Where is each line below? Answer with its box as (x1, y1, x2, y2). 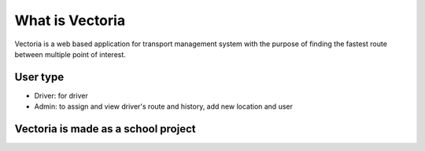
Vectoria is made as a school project (14, 122, 196, 136)
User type (14, 70, 65, 84)
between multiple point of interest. (14, 49, 126, 59)
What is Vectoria (14, 12, 126, 29)
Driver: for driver (34, 91, 88, 100)
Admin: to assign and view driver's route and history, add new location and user (34, 102, 293, 111)
